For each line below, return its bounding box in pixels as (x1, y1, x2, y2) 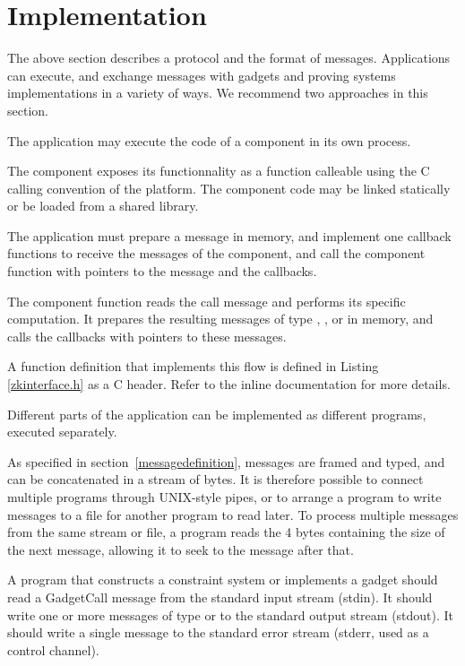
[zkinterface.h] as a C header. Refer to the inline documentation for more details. (7, 375, 451, 394)
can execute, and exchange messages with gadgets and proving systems (7, 65, 396, 84)
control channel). (7, 640, 99, 659)
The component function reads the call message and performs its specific (7, 291, 406, 310)
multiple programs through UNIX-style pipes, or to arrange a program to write (7, 488, 442, 506)
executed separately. (7, 422, 117, 441)
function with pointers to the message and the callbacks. (7, 262, 317, 281)
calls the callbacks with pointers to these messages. (7, 326, 287, 345)
